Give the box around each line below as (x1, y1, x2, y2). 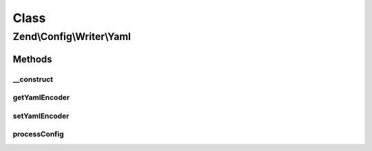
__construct (12, 74, 54, 84)
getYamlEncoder (12, 93, 70, 103)
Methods (12, 53, 52, 65)
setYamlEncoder (12, 111, 70, 121)
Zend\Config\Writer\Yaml (12, 30, 131, 43)
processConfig (12, 130, 65, 139)
